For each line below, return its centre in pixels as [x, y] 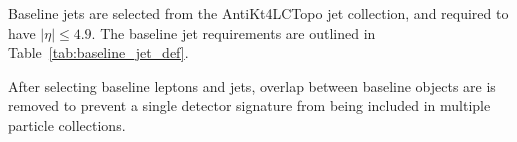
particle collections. [67, 124]
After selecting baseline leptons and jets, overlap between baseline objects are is [252, 85]
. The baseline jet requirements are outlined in [233, 32]
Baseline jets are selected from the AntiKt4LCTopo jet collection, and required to [258, 13]
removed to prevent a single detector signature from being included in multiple [249, 105]
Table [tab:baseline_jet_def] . [98, 52]
